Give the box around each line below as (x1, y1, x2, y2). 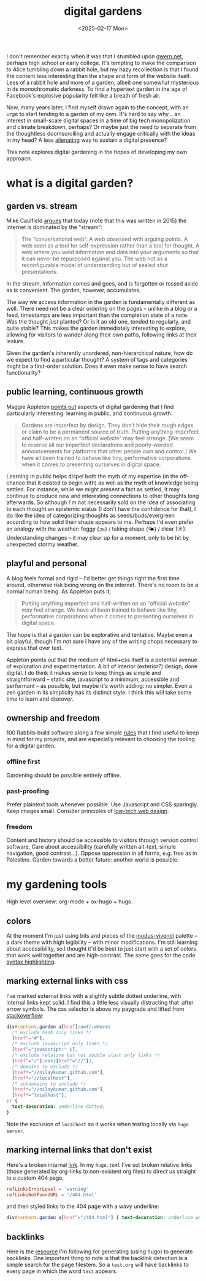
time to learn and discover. (6, 695, 74, 703)
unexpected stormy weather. (6, 540, 79, 548)
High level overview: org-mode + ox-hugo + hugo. (6, 898, 134, 905)
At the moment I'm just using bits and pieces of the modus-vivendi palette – (6, 932, 197, 940)
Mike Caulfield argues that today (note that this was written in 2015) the (6, 217, 187, 224)
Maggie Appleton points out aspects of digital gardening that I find (6, 403, 174, 410)
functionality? (6, 368, 41, 376)
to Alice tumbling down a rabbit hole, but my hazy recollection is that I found (6, 66, 199, 73)
